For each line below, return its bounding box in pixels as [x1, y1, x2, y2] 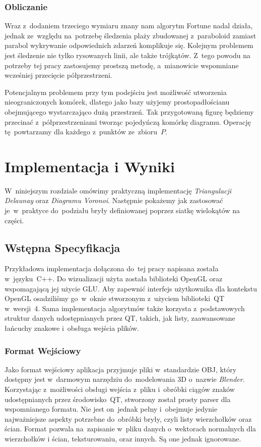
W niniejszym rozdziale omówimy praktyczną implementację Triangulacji [5, 185, 232, 195]
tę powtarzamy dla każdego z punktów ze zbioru [5, 126, 158, 137]
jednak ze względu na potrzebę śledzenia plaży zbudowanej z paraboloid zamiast [5, 30, 256, 40]
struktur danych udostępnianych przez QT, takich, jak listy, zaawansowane [5, 313, 235, 323]
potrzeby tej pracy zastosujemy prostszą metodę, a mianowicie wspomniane [5, 60, 239, 70]
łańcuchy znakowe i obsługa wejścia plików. [5, 323, 139, 333]
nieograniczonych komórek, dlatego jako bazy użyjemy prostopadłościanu [5, 96, 230, 107]
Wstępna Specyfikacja [5, 239, 120, 255]
